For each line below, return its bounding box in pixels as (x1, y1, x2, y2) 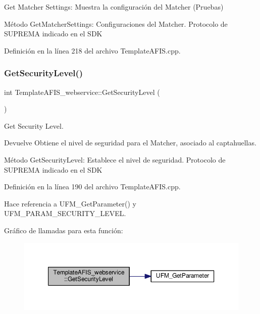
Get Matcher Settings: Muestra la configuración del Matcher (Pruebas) (4, 2, 224, 12)
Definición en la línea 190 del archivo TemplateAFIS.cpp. (4, 181, 181, 192)
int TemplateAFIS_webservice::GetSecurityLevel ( (4, 86, 160, 97)
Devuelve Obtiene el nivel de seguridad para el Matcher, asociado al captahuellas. (4, 137, 256, 148)
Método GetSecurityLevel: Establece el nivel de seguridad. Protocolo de (4, 154, 226, 165)
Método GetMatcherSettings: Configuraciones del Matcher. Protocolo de (4, 18, 228, 29)
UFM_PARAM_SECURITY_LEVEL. (4, 208, 126, 219)
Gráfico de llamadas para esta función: (4, 225, 123, 235)
